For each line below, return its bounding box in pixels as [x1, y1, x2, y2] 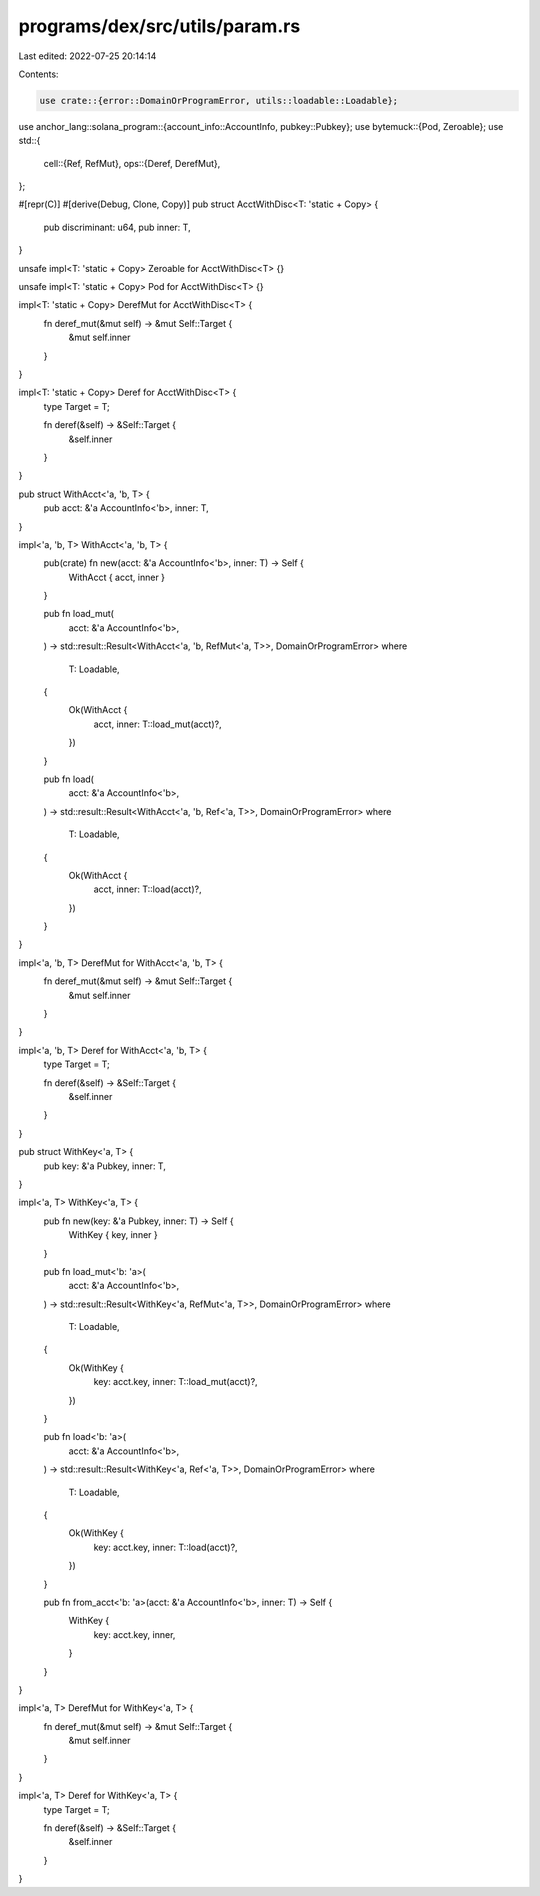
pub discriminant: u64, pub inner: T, [43, 221, 191, 233]
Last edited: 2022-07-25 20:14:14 [18, 50, 157, 62]
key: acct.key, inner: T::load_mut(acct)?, [93, 1376, 259, 1388]
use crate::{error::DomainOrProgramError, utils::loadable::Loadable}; [39, 95, 399, 106]
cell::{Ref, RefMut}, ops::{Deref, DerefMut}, [43, 157, 221, 169]
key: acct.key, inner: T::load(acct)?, [93, 1541, 239, 1553]
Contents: [18, 68, 59, 80]
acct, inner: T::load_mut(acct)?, [93, 718, 222, 730]
